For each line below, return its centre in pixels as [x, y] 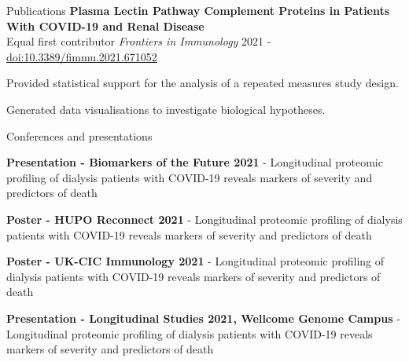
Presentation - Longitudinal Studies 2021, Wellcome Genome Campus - [203, 318]
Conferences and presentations [79, 135]
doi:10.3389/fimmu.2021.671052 [82, 56]
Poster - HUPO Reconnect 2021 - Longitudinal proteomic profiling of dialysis [204, 219]
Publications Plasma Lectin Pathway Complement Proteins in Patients [198, 10]
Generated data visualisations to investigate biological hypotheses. [166, 109]
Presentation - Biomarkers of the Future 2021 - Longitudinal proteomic [195, 162]
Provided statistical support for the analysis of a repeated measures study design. [203, 83]
